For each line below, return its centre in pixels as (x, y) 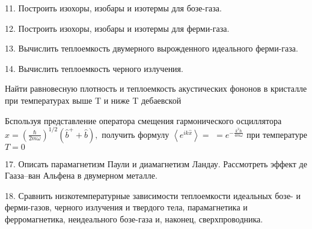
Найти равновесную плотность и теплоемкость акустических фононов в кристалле (156, 88)
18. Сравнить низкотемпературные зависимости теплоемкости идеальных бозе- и (153, 195)
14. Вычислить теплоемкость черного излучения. (94, 68)
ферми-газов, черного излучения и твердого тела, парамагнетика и (126, 207)
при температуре (277, 134)
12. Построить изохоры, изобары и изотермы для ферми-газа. (117, 28)
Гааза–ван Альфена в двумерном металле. (81, 175)
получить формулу (136, 134)
